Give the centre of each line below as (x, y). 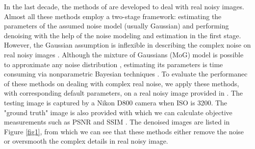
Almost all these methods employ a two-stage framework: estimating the (113, 16)
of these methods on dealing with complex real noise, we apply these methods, (122, 83)
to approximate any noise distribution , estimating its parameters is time (114, 64)
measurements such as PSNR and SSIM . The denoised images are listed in (117, 122)
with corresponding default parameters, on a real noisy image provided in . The (123, 93)
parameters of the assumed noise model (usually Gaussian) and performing (116, 26)
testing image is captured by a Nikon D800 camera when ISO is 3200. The (116, 102)
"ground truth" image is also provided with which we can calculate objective (118, 112)
